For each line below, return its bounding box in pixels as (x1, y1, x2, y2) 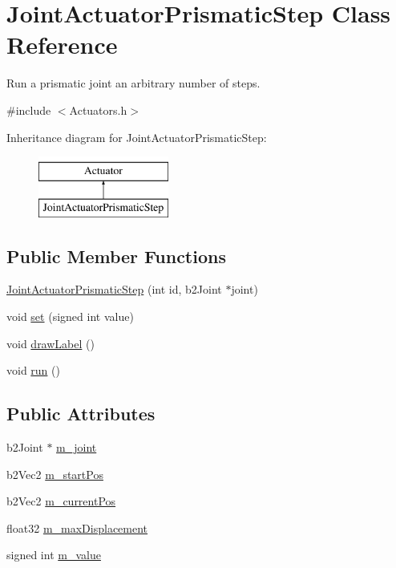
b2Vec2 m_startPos (6, 465, 103, 482)
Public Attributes (6, 401, 156, 426)
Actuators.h (69, 101, 127, 118)
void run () (6, 362, 60, 379)
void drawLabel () (6, 335, 95, 351)
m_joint (56, 439, 97, 456)
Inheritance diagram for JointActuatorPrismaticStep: (6, 128, 267, 145)
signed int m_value (6, 546, 101, 563)
